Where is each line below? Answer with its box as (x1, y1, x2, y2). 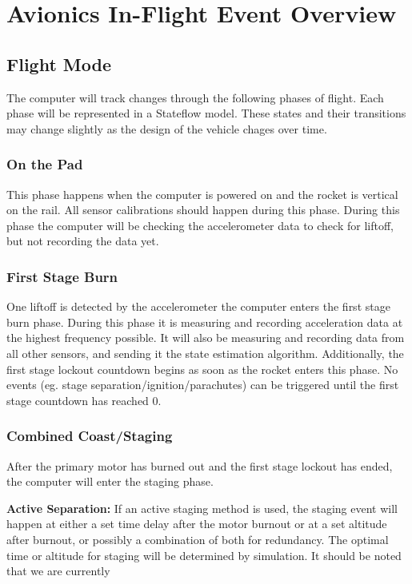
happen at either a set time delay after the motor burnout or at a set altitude (6, 515, 387, 532)
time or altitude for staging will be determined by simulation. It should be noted (6, 546, 402, 563)
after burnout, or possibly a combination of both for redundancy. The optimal (6, 530, 389, 547)
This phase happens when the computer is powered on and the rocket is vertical (6, 185, 398, 202)
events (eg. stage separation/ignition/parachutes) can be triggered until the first (6, 376, 399, 393)
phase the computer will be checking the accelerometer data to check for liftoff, (6, 217, 394, 233)
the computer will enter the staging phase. (6, 473, 214, 490)
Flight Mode (6, 51, 112, 76)
